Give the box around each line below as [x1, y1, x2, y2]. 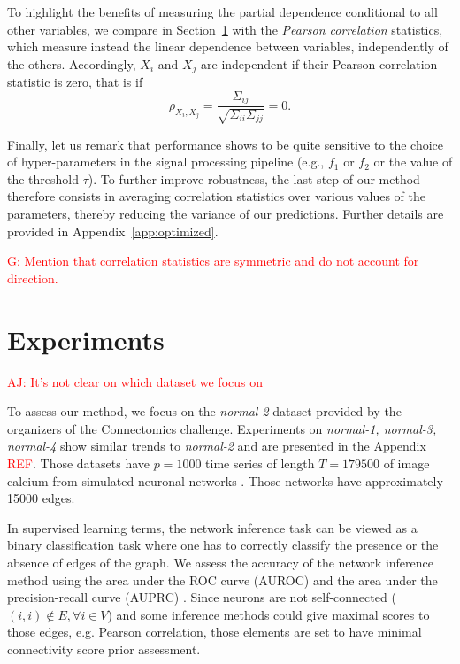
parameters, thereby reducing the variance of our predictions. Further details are [7, 205, 444, 223]
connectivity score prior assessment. [7, 639, 201, 658]
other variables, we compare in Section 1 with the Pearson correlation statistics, [7, 19, 443, 38]
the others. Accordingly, [7, 54, 136, 73]
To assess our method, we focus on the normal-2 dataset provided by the [7, 402, 402, 421]
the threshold [7, 169, 80, 188]
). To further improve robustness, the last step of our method [88, 169, 420, 188]
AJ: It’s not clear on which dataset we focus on [7, 372, 263, 390]
